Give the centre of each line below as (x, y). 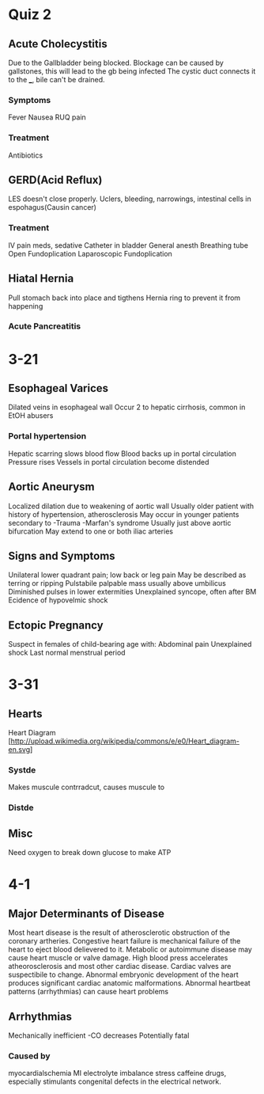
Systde (22, 770)
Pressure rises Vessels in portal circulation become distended (109, 462)
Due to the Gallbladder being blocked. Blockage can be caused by (116, 63)
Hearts (25, 714)
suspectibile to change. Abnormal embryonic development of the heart (123, 974)
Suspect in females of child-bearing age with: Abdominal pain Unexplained (130, 644)
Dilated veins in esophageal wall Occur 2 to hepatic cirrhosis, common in (127, 407)
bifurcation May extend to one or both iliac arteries (91, 531)
